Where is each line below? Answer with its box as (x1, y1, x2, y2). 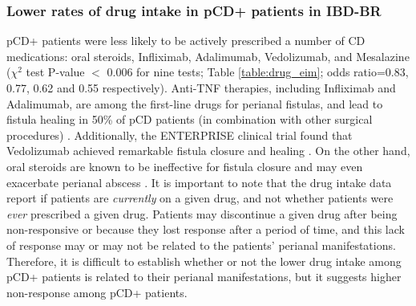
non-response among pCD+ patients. (6, 284, 188, 300)
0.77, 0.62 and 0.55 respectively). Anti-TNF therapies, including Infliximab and (6, 80, 396, 96)
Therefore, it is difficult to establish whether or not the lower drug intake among (6, 252, 402, 269)
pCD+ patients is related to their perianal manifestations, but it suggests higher (6, 268, 402, 285)
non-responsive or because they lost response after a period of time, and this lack (6, 221, 405, 238)
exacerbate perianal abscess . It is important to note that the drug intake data (6, 173, 392, 190)
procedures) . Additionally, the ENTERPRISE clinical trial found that (6, 126, 353, 143)
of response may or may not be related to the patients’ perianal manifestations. (6, 236, 396, 253)
